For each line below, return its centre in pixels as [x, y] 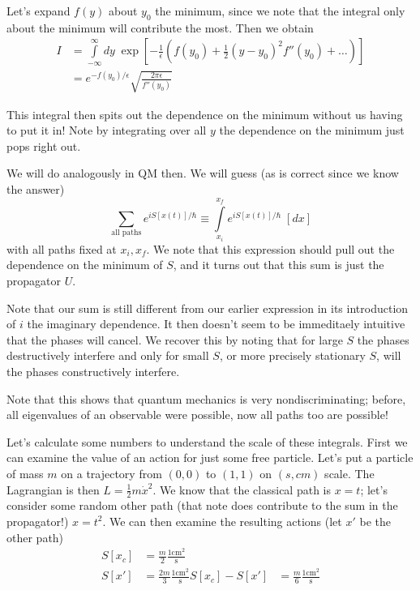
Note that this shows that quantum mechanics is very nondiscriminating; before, [206, 398]
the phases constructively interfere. [93, 371]
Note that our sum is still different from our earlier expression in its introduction [208, 308]
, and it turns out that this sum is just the [279, 265]
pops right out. [44, 145]
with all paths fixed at [62, 248]
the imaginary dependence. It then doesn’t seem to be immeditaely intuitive [216, 324]
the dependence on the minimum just [312, 130]
